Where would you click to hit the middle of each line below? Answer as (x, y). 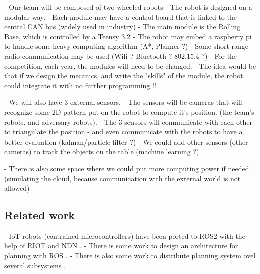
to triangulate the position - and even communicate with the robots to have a (123, 132)
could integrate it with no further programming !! (80, 85)
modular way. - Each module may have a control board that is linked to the (120, 16)
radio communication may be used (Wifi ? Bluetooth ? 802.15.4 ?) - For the (121, 55)
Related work (40, 215)
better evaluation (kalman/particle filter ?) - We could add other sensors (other (126, 141)
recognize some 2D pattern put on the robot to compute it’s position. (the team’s (129, 112)
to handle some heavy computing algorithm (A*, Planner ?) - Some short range (126, 46)
